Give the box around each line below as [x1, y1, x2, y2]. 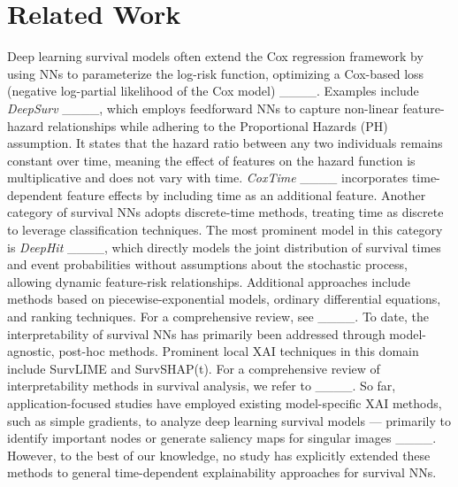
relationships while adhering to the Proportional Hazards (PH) [47, 116, 388, 135]
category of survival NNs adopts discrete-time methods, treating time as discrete [7, 203, 444, 221]
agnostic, [7, 342, 55, 360]
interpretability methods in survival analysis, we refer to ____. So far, [7, 376, 396, 395]
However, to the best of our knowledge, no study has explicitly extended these [7, 445, 431, 464]
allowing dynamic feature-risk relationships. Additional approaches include [7, 272, 410, 290]
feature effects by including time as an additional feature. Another [66, 185, 426, 204]
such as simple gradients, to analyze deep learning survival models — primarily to [7, 411, 451, 429]
